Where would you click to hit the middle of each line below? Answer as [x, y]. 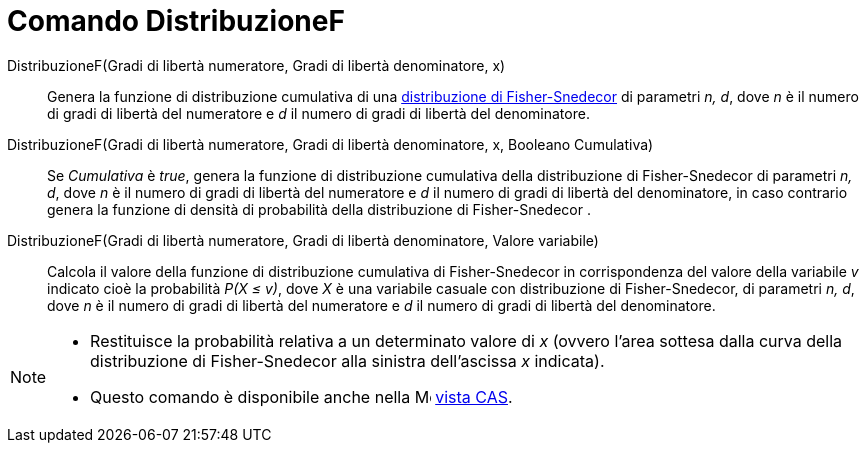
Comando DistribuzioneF [176, 21]
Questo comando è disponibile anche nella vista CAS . [301, 396]
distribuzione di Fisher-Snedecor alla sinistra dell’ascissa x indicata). [347, 360]
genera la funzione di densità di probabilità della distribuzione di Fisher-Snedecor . [319, 209]
